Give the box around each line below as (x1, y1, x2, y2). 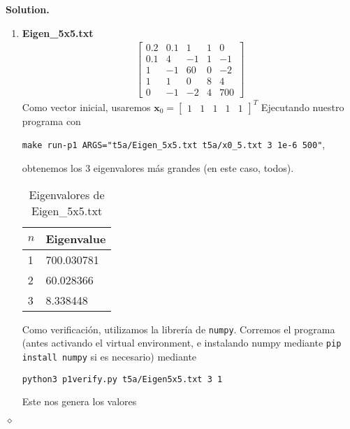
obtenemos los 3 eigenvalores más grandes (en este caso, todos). (22, 161, 294, 175)
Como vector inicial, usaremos (22, 99, 151, 114)
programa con (22, 113, 81, 128)
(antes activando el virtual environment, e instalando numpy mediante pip (22, 335, 342, 350)
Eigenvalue (45, 230, 106, 247)
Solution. (6, 2, 50, 16)
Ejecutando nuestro (261, 99, 344, 114)
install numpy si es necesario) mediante (22, 349, 197, 364)
